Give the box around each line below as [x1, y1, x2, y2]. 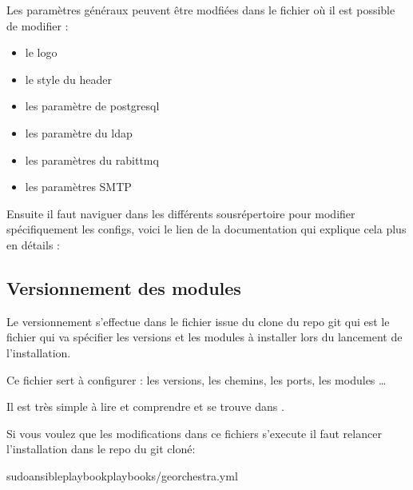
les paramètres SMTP [25, 178, 132, 195]
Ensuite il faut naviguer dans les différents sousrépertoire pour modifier [6, 205, 355, 221]
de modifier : [6, 17, 69, 34]
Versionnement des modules [6, 275, 241, 300]
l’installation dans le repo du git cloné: [6, 440, 196, 457]
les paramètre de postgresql [25, 98, 160, 114]
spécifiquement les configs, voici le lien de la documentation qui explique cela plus [6, 221, 407, 237]
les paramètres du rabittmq [25, 151, 159, 168]
